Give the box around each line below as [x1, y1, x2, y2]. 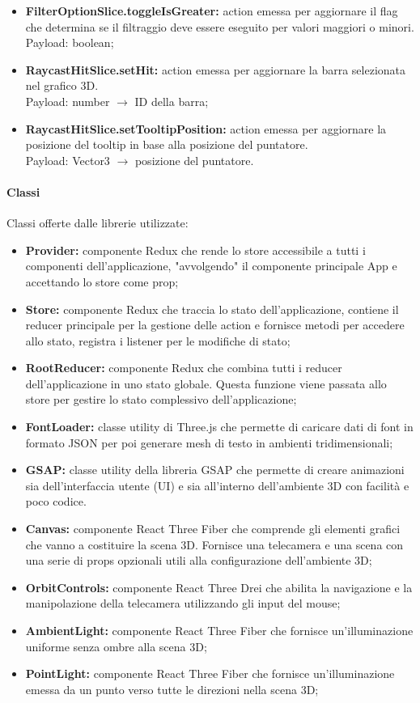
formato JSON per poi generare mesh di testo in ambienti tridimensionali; [25, 434, 393, 451]
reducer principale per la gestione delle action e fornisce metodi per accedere [25, 316, 405, 333]
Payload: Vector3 [25, 151, 110, 168]
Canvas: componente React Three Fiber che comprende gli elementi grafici [25, 520, 401, 537]
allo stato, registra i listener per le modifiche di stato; [25, 332, 291, 349]
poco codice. [25, 493, 87, 510]
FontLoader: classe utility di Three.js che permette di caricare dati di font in [25, 418, 414, 435]
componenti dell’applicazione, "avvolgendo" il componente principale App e [25, 257, 397, 274]
